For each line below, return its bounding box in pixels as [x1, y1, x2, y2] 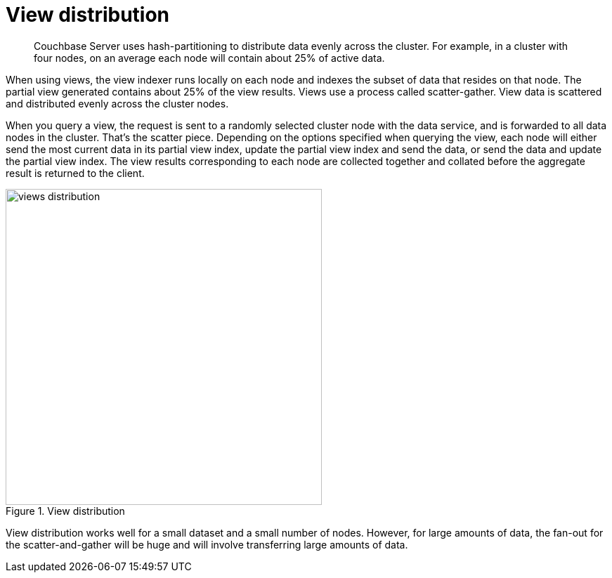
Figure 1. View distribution [6, 504, 125, 517]
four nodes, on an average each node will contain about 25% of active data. [34, 51, 385, 64]
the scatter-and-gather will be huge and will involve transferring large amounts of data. [6, 538, 408, 551]
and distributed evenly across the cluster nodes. [6, 97, 229, 110]
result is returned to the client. [6, 166, 145, 179]
